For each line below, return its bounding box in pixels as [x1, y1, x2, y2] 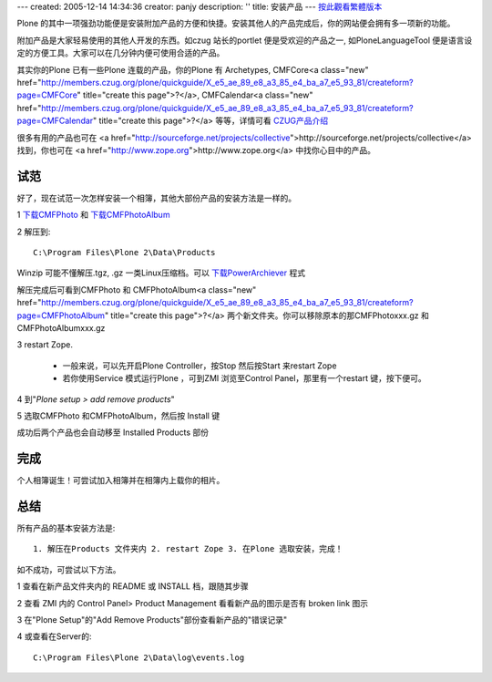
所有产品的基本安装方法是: [16, 522, 116, 533]
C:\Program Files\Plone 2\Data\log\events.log [33, 652, 245, 663]
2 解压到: [16, 226, 51, 237]
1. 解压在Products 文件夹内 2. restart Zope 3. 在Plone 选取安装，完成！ [33, 543, 343, 554]
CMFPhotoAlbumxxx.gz [16, 322, 106, 333]
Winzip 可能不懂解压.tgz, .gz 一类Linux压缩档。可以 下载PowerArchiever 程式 [16, 267, 305, 278]
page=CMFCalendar [16, 115, 94, 127]
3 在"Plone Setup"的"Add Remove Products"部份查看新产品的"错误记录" [16, 615, 288, 625]
